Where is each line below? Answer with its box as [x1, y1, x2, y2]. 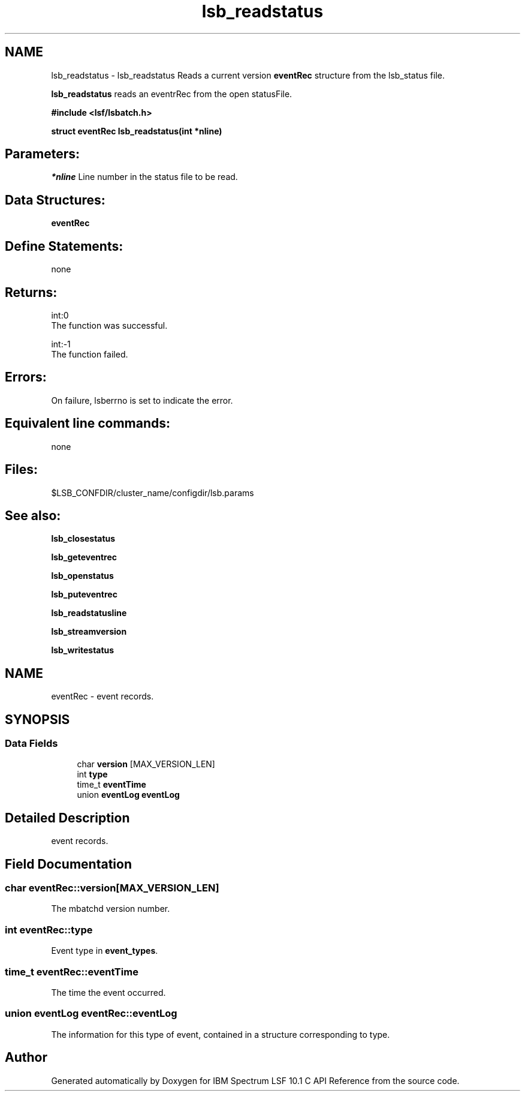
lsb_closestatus [51, 533, 116, 544]
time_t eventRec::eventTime [5, 965, 138, 978]
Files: [5, 462, 38, 478]
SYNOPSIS [5, 711, 70, 727]
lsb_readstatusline [51, 608, 127, 618]
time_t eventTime [77, 779, 146, 790]
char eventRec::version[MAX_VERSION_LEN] [5, 882, 219, 894]
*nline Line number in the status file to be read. [51, 172, 238, 182]
